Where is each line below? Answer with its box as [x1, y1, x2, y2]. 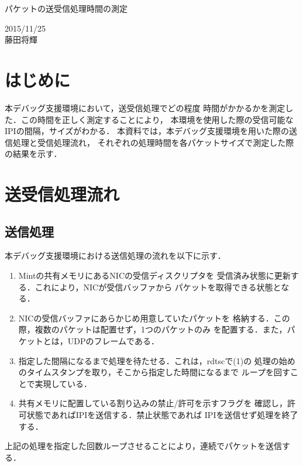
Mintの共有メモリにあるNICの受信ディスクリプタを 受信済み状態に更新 [18, 269, 291, 282]
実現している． [35, 377, 92, 389]
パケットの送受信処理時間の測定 [5, 2, 128, 14]
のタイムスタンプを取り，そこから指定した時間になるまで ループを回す [18, 366, 290, 378]
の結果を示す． [5, 148, 62, 160]
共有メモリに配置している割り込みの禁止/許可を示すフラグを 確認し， [18, 397, 288, 409]
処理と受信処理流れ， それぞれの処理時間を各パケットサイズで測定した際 [12, 136, 294, 148]
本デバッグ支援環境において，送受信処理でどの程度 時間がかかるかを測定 [5, 101, 285, 114]
